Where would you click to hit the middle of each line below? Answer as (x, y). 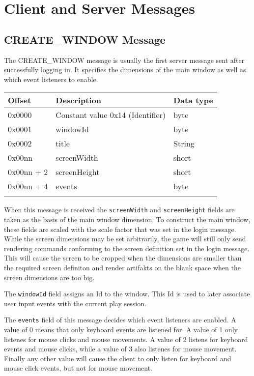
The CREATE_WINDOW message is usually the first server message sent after (124, 60)
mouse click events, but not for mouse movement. (78, 368)
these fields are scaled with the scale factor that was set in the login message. (120, 229)
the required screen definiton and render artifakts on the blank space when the (122, 267)
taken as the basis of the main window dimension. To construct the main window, (127, 219)
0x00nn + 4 (28, 186)
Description (78, 100)
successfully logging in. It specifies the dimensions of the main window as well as (125, 70)
